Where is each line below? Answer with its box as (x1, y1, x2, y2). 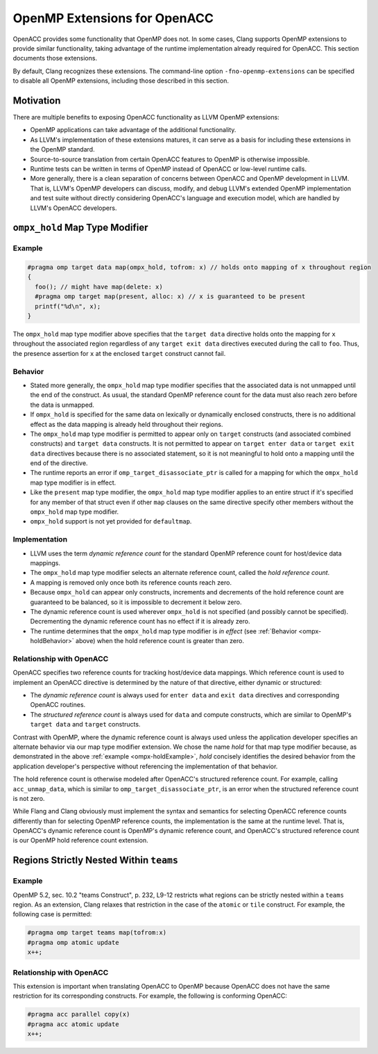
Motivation (12, 95, 61, 106)
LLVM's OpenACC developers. (30, 204, 117, 212)
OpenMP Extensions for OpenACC (12, 10, 214, 26)
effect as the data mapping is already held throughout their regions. (30, 420, 223, 428)
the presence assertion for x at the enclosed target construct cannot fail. (12, 349, 226, 357)
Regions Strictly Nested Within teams (12, 854, 178, 866)
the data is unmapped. (30, 400, 95, 409)
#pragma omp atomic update (27, 939, 119, 946)
